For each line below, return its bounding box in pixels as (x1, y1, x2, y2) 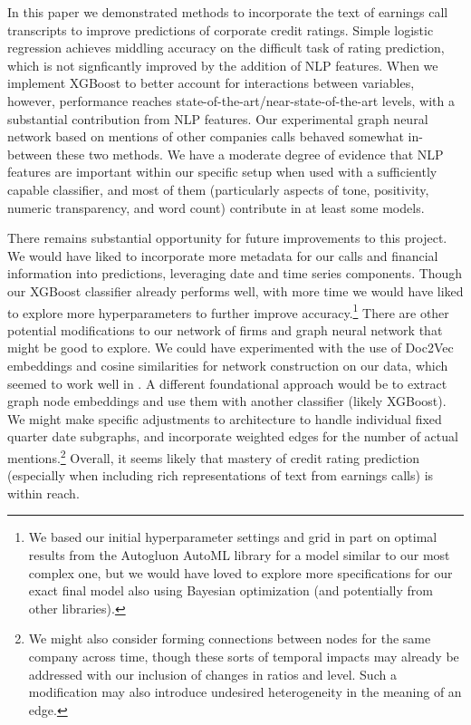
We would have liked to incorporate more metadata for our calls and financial (7, 246, 438, 265)
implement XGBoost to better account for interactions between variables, (7, 73, 415, 92)
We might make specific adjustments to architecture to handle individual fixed (7, 409, 442, 428)
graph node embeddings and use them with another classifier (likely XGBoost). (7, 391, 447, 411)
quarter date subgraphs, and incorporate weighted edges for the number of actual (7, 427, 458, 446)
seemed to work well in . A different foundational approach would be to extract (7, 373, 447, 392)
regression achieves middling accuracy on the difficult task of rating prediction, (7, 38, 445, 57)
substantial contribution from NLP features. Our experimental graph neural (7, 109, 428, 128)
